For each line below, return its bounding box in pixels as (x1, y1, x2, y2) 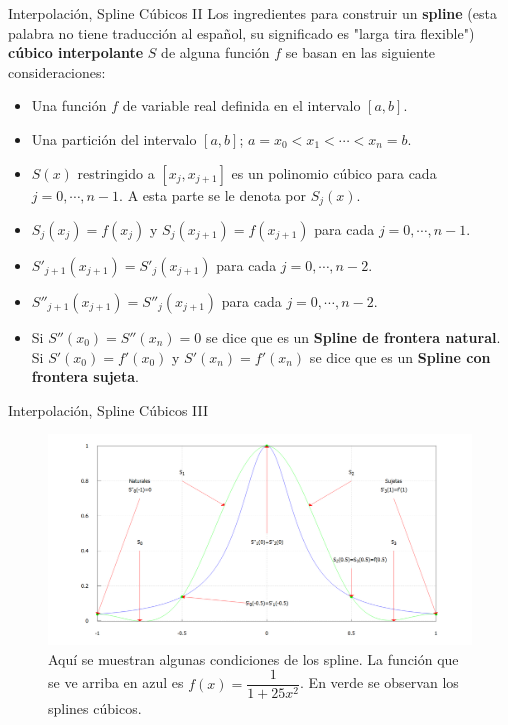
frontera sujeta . (31, 366, 139, 387)
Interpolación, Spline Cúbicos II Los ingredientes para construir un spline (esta (8, 3, 497, 23)
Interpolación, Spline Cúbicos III (8, 399, 209, 420)
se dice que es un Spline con (309, 346, 491, 367)
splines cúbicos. (48, 698, 142, 719)
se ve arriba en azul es (48, 672, 184, 693)
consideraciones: (8, 61, 106, 82)
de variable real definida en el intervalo (122, 95, 361, 116)
